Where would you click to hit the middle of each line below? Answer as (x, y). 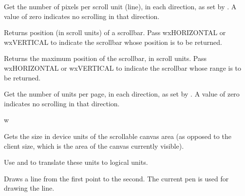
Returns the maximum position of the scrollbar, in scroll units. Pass (105, 58)
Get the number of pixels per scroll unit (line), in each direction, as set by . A (120, 6)
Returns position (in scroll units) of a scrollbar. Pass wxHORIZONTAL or (115, 32)
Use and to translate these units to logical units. (76, 162)
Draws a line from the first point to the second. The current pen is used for (116, 178)
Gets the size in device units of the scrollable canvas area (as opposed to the (118, 136)
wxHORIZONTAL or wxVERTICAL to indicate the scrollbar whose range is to (123, 68)
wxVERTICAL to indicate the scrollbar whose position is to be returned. (113, 42)
